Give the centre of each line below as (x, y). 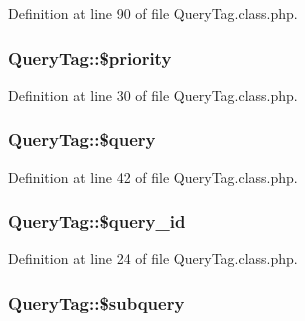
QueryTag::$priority (90, 57)
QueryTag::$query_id (97, 221)
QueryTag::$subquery (96, 302)
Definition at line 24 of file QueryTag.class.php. (153, 258)
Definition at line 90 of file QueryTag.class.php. (153, 13)
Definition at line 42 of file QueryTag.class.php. (153, 176)
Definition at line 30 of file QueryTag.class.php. (153, 94)
